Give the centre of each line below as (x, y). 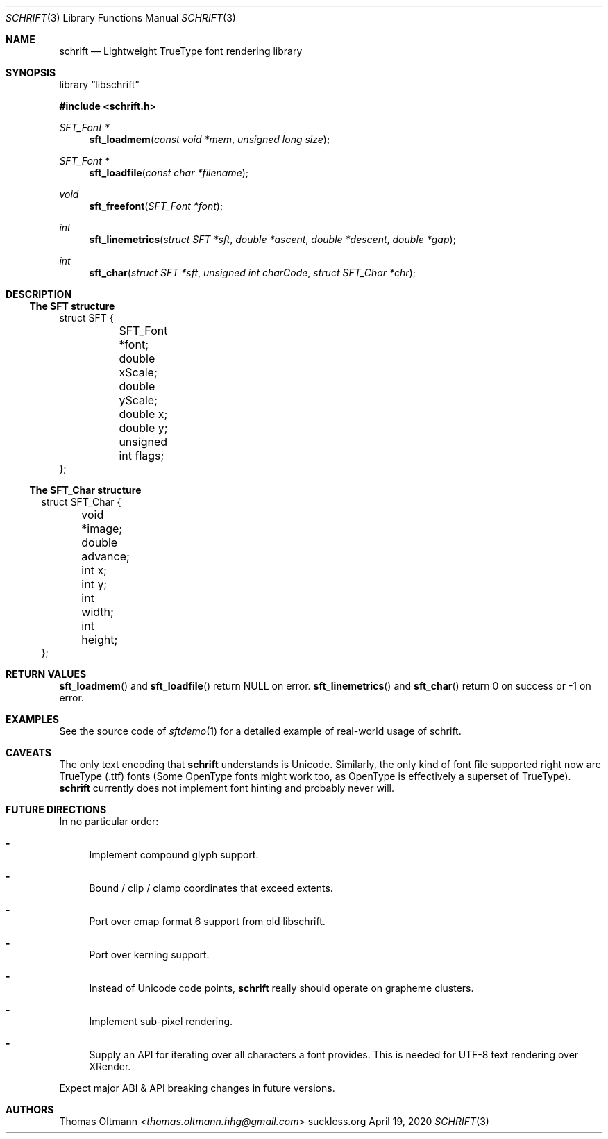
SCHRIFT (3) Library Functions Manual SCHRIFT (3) (121, 18)
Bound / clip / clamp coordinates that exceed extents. (211, 888)
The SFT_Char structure (85, 490)
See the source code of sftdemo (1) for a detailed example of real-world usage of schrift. (260, 731)
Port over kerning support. (149, 955)
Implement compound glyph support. (174, 855)
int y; (94, 584)
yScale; (138, 400)
